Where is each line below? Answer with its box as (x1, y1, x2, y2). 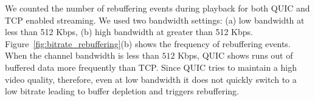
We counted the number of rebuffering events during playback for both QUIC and (5, 2, 310, 14)
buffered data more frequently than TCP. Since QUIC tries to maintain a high (5, 60, 297, 73)
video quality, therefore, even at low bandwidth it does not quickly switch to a (5, 73, 297, 85)
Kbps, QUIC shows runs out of (178, 49, 293, 62)
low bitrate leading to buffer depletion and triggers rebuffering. (5, 85, 239, 97)
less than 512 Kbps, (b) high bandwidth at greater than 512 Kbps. (5, 25, 253, 38)
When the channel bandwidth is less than (5, 49, 159, 62)
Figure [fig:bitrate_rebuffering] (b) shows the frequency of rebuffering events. (5, 37, 291, 50)
